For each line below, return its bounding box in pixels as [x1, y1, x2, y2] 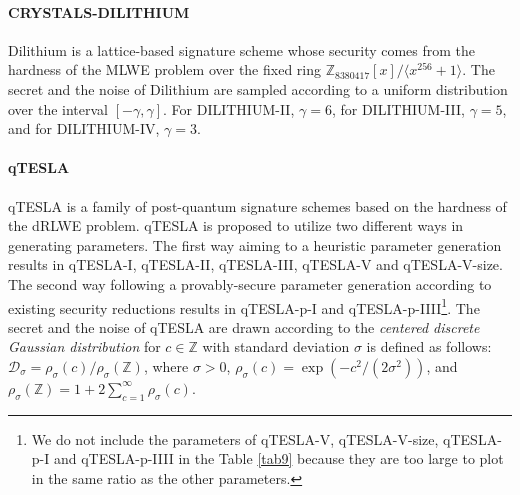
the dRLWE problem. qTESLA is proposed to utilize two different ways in [8, 215, 464, 236]
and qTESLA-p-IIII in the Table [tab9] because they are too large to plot [53, 448, 504, 469]
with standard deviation [202, 336, 350, 357]
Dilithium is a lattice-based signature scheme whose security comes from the [8, 39, 476, 60]
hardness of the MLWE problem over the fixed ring [8, 59, 321, 80]
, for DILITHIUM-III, [331, 98, 465, 119]
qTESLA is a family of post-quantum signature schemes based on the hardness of [8, 195, 507, 216]
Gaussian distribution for [8, 336, 161, 357]
